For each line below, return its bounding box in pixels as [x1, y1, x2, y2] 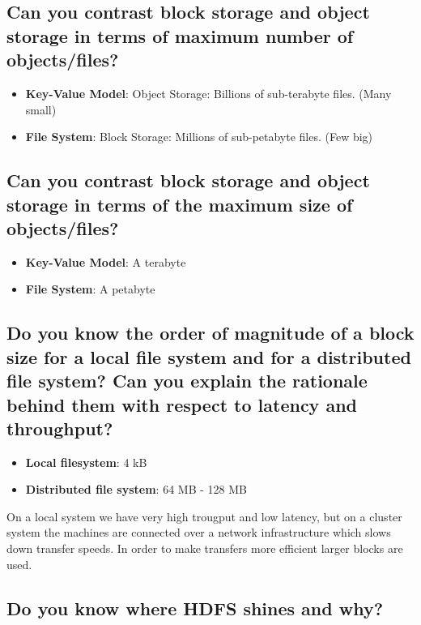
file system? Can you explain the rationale [6, 368, 368, 393]
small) [25, 101, 57, 118]
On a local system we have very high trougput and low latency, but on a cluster [6, 507, 402, 524]
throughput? [6, 415, 113, 440]
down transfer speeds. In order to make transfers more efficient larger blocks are [6, 540, 403, 557]
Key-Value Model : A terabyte [25, 253, 186, 270]
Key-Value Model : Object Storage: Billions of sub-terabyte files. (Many [25, 84, 392, 101]
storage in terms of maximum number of [6, 23, 354, 48]
